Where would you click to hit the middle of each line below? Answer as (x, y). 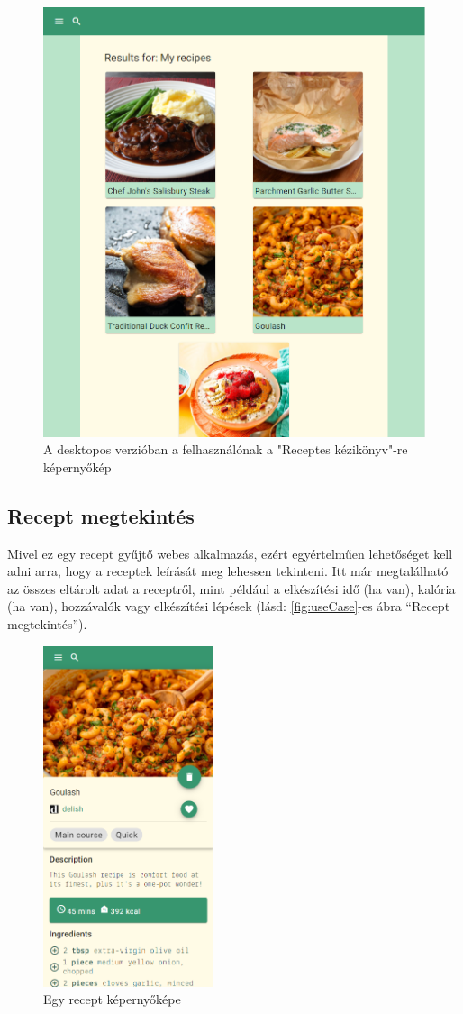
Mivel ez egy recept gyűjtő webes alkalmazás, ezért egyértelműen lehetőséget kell (230, 553)
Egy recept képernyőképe (112, 999)
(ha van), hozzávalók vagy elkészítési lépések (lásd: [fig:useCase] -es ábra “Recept (229, 606)
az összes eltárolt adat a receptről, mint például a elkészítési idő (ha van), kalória (231, 588)
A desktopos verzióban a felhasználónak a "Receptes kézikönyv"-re (226, 449)
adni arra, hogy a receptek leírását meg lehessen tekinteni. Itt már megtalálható (228, 571)
